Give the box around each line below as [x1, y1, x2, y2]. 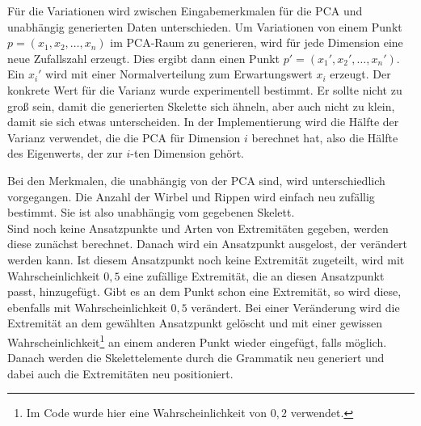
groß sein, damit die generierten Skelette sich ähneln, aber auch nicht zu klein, [7, 97, 395, 114]
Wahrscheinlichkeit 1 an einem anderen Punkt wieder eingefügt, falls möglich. [7, 331, 387, 350]
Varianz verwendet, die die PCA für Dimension [7, 129, 241, 146]
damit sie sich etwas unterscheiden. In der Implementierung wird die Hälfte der [7, 113, 399, 130]
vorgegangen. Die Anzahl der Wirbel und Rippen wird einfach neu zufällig [7, 188, 375, 205]
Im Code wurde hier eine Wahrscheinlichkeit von [26, 404, 267, 421]
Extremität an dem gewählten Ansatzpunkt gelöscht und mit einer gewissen [7, 314, 383, 331]
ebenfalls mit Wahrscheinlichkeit [7, 298, 167, 315]
